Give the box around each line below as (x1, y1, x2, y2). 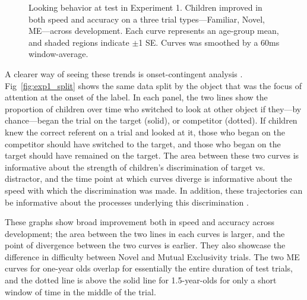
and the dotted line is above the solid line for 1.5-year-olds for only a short (5, 274, 277, 286)
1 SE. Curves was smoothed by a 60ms (138, 36, 280, 48)
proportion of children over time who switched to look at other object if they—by (5, 102, 302, 115)
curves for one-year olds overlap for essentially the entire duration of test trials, (5, 262, 293, 274)
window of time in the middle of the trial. (5, 285, 156, 298)
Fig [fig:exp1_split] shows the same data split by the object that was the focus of (5, 79, 302, 91)
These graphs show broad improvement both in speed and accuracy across (5, 216, 275, 228)
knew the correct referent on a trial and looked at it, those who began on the (5, 125, 285, 138)
